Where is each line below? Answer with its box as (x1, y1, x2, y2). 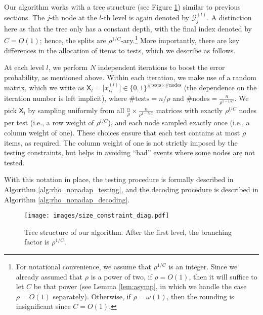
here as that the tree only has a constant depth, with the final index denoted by (4, 23, 252, 33)
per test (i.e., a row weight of (4, 117, 94, 128)
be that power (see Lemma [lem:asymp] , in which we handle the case (33, 281, 247, 292)
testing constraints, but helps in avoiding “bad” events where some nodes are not (4, 147, 255, 158)
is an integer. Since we (168, 261, 238, 271)
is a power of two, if (91, 271, 152, 282)
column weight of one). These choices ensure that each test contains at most (4, 127, 240, 137)
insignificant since (16, 301, 71, 311)
